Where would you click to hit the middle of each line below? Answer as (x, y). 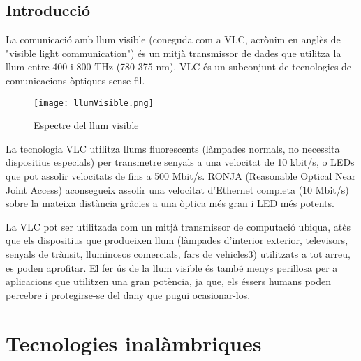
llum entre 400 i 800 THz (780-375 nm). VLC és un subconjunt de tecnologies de (179, 67)
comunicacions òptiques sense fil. (75, 80)
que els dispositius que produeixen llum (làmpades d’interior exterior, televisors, (177, 240)
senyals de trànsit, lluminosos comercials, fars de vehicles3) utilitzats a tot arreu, (178, 253)
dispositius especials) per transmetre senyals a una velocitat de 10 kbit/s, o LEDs (180, 162)
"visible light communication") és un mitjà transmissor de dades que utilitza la (174, 53)
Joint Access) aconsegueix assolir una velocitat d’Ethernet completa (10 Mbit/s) (177, 189)
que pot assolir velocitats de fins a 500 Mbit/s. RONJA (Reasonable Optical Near (181, 176)
